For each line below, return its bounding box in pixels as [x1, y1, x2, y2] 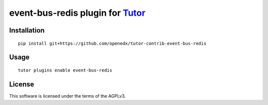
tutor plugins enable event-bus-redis [18, 67, 113, 73]
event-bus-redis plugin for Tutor [9, 7, 146, 18]
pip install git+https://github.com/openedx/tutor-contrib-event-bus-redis [18, 40, 206, 46]
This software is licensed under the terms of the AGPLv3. [9, 93, 126, 99]
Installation [9, 26, 45, 35]
